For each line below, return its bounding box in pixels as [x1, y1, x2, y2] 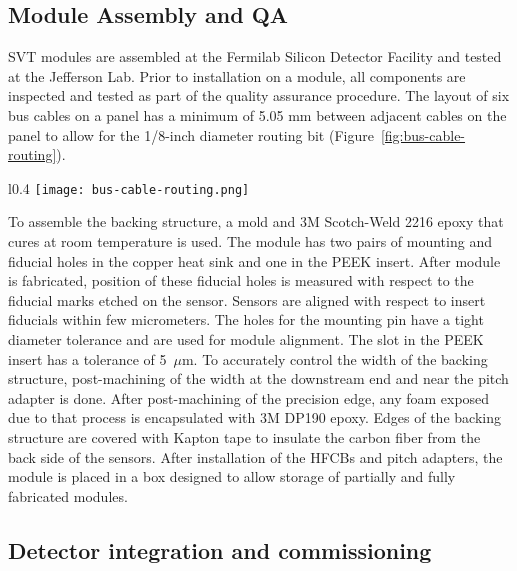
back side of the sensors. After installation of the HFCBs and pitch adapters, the [8, 446, 503, 467]
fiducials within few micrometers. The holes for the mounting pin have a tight [8, 309, 484, 330]
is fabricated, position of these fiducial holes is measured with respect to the [8, 270, 474, 291]
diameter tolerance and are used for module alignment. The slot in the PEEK [8, 328, 484, 349]
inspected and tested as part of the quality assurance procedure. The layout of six [8, 85, 510, 106]
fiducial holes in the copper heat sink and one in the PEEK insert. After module [8, 250, 501, 271]
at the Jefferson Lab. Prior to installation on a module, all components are [8, 65, 466, 86]
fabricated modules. [8, 485, 128, 506]
